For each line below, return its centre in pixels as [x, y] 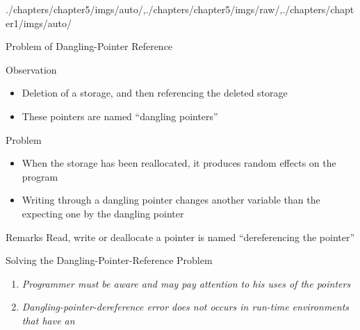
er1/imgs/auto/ [39, 23]
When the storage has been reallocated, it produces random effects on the [179, 163]
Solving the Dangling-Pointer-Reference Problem [109, 260]
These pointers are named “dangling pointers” [120, 116]
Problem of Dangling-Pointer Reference [89, 46]
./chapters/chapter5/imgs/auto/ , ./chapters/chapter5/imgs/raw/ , [144, 9]
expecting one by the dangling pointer [103, 213]
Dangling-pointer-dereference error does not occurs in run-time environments [186, 307]
